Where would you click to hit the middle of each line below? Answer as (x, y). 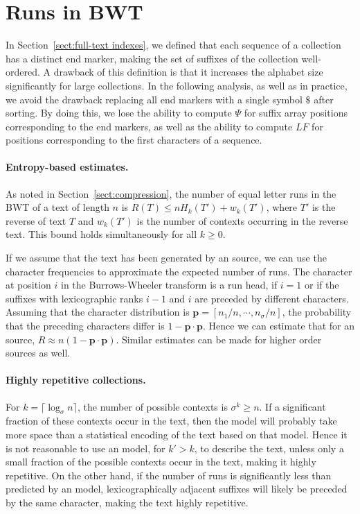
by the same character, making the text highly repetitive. (127, 502)
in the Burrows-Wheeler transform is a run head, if (169, 285)
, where (282, 207)
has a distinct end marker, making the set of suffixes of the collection (152, 58)
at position (28, 285)
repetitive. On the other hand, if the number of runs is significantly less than (169, 475)
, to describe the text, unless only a (269, 448)
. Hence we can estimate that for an (279, 326)
